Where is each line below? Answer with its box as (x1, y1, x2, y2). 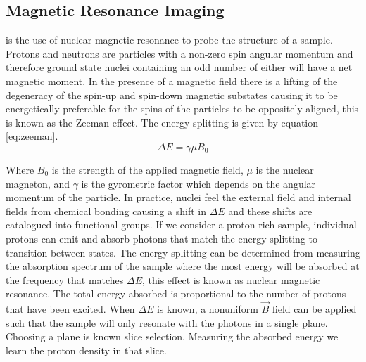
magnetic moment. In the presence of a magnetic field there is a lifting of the (6, 73, 338, 88)
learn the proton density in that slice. (6, 342, 167, 357)
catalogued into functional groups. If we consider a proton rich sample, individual (6, 217, 357, 232)
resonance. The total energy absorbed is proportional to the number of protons (6, 286, 346, 301)
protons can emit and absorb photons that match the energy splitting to (6, 231, 318, 245)
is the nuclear (255, 162, 314, 176)
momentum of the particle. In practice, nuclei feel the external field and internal (6, 190, 351, 205)
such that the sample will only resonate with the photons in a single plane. (6, 315, 328, 330)
